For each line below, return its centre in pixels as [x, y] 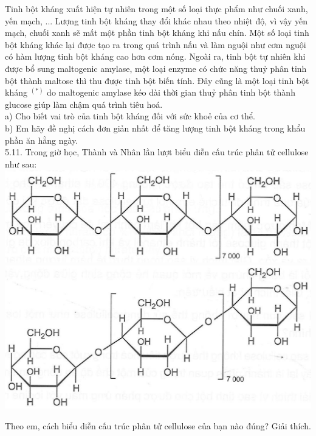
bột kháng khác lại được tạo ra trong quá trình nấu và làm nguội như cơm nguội [156, 44]
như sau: [21, 163]
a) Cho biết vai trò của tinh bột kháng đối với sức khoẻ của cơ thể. [130, 116]
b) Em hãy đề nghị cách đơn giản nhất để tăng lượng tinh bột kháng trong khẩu [155, 128]
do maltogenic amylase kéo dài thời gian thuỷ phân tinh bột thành [171, 92]
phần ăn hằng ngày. [42, 140]
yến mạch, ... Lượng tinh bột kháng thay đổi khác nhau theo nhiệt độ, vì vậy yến [156, 20]
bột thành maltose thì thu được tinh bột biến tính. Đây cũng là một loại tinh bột [157, 80]
